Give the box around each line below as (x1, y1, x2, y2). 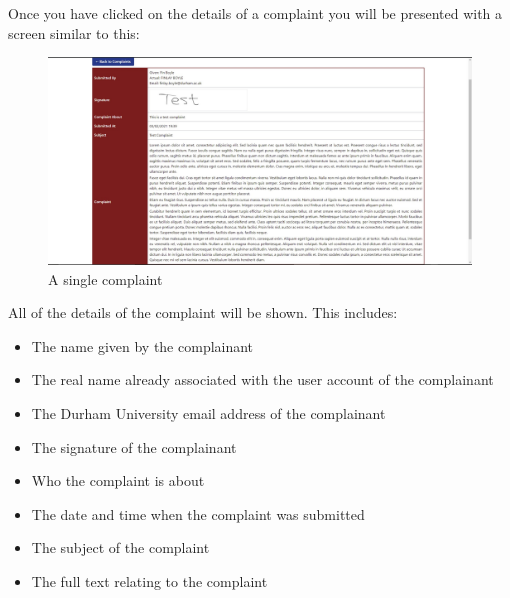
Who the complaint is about (31, 470, 205, 491)
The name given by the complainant (31, 335, 254, 356)
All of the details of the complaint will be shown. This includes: (8, 302, 398, 323)
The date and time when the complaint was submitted (31, 503, 365, 524)
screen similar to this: (8, 22, 140, 43)
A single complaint (48, 268, 163, 289)
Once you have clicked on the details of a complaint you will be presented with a (8, 3, 503, 23)
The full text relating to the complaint (31, 570, 268, 591)
